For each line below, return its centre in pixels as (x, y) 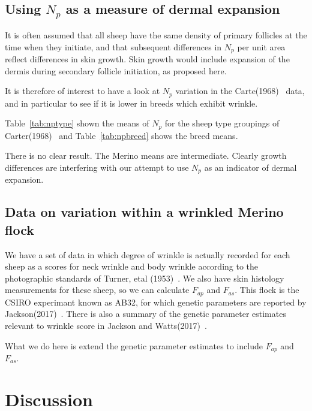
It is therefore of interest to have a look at (82, 91)
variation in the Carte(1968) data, (240, 91)
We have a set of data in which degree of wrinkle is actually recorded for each (148, 254)
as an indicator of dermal (250, 167)
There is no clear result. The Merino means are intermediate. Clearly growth (146, 155)
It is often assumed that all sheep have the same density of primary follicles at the (156, 34)
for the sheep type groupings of (222, 123)
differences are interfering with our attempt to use (97, 167)
